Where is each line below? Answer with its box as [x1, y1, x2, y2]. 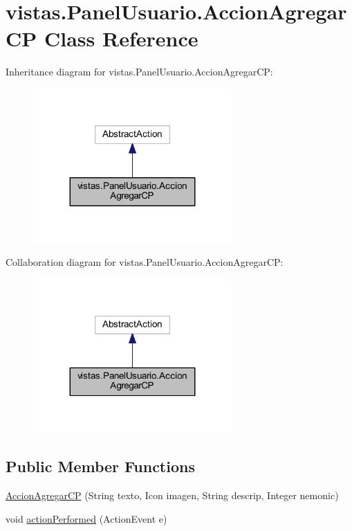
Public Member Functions [6, 456, 195, 477]
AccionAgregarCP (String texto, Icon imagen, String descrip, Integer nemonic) [6, 488, 339, 503]
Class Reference [44, 24, 198, 53]
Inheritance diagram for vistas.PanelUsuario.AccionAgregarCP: [6, 64, 273, 79]
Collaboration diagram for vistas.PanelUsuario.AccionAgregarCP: [6, 255, 284, 269]
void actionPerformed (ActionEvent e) [6, 511, 167, 525]
